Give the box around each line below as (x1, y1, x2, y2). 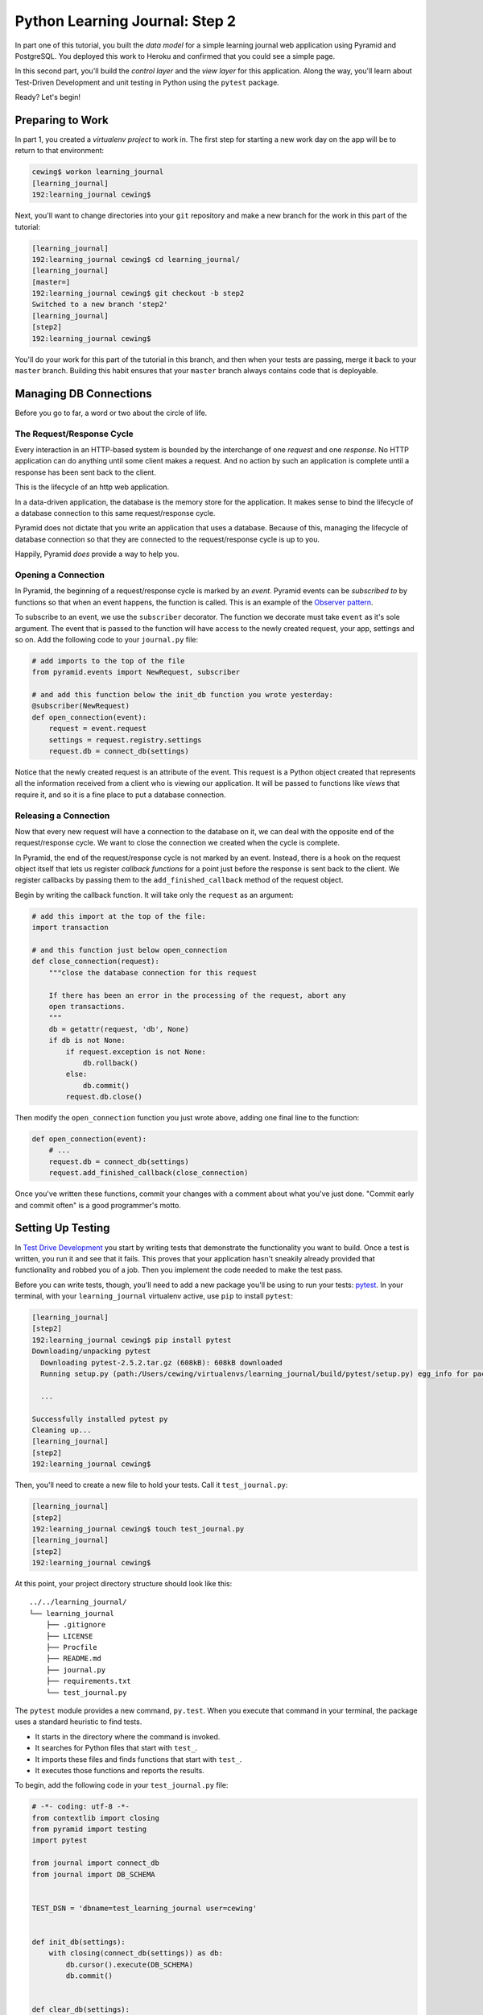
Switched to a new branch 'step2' (31, 300, 168, 310)
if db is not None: (48, 1036, 126, 1045)
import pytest (31, 1836, 88, 1845)
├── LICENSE (45, 1631, 93, 1640)
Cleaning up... (31, 1425, 92, 1435)
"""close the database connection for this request (48, 968, 258, 977)
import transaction (31, 923, 109, 933)
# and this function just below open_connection (31, 945, 228, 955)
